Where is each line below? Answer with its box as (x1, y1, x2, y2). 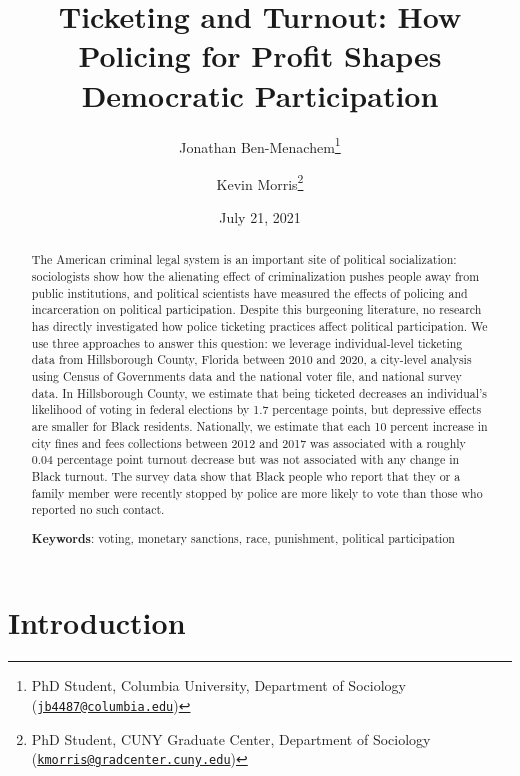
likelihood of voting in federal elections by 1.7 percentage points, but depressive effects (31, 401, 482, 418)
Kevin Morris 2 (216, 170, 304, 194)
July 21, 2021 (219, 207, 301, 227)
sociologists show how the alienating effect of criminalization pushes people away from (31, 268, 480, 285)
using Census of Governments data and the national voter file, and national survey (31, 367, 462, 384)
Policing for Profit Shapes (78, 35, 442, 76)
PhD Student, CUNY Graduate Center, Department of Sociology (31, 728, 431, 749)
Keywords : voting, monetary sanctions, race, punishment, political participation (31, 529, 455, 547)
